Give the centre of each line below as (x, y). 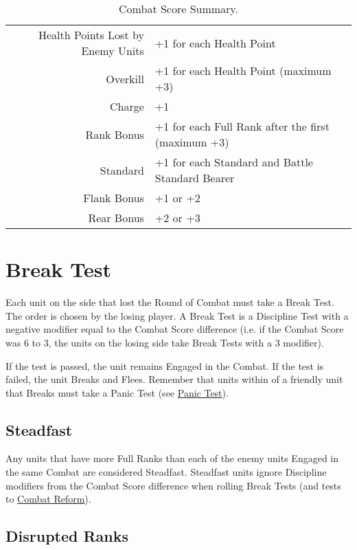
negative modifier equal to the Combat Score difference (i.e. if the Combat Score (175, 329)
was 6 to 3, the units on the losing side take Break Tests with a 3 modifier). (165, 342)
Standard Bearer (195, 178)
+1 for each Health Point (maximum (243, 70)
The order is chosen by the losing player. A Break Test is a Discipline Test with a (177, 315)
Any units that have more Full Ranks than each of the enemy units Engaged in (172, 458)
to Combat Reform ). (48, 499)
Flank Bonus (114, 198)
